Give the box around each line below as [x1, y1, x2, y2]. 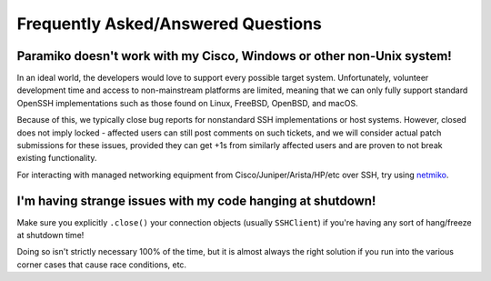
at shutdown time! [16, 230, 85, 241]
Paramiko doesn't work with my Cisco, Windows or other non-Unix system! [16, 48, 452, 64]
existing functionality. [16, 153, 97, 164]
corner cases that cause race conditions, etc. [16, 259, 186, 270]
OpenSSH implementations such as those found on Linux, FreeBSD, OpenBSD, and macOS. [16, 97, 358, 108]
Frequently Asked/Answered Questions [16, 14, 323, 34]
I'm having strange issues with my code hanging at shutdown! [16, 193, 376, 208]
